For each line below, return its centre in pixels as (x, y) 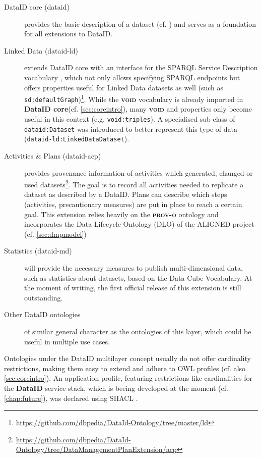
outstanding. (44, 297)
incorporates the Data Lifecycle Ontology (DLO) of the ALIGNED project (139, 224)
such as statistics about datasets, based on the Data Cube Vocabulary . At (138, 277)
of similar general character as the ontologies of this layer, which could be (138, 331)
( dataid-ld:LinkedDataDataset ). (77, 139)
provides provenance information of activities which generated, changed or (139, 172)
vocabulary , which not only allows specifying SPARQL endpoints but (132, 77)
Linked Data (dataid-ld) (41, 50)
